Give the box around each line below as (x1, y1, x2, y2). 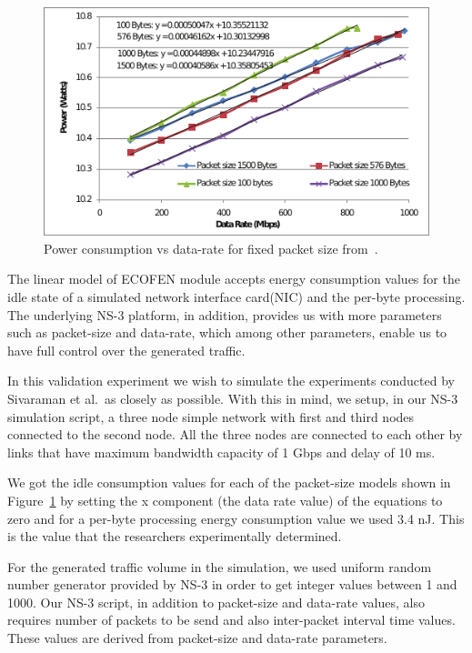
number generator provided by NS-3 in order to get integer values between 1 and (7, 575, 457, 594)
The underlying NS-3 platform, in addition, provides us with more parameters (7, 305, 442, 324)
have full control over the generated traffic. (7, 340, 246, 359)
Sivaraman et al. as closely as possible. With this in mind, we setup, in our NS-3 (7, 388, 458, 407)
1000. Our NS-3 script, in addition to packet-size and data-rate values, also (7, 592, 425, 611)
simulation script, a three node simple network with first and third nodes (7, 407, 415, 426)
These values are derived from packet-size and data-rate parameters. (7, 628, 387, 648)
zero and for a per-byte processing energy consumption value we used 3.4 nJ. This (7, 508, 465, 527)
